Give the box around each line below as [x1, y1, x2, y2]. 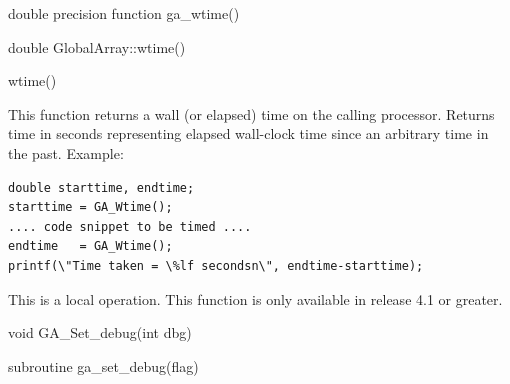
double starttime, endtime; [8, 180, 195, 195]
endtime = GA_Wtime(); [8, 239, 173, 254]
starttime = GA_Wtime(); [8, 200, 173, 215]
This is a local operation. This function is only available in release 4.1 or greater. [8, 288, 503, 309]
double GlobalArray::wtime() [8, 36, 186, 57]
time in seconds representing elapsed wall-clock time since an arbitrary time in [8, 123, 489, 144]
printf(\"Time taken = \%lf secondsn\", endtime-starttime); [8, 258, 424, 273]
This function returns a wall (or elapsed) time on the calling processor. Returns [8, 103, 495, 124]
